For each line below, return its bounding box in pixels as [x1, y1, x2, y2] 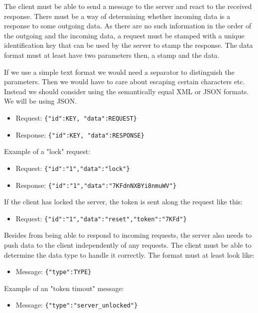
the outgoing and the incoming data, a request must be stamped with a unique [4, 30, 245, 40]
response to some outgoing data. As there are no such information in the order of [4, 20, 252, 31]
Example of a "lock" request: [4, 146, 90, 156]
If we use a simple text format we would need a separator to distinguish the [4, 66, 235, 77]
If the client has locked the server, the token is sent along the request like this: [4, 196, 243, 207]
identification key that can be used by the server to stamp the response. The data [4, 40, 253, 50]
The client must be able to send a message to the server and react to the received [4, 1, 252, 11]
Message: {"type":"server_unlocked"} [15, 300, 138, 310]
